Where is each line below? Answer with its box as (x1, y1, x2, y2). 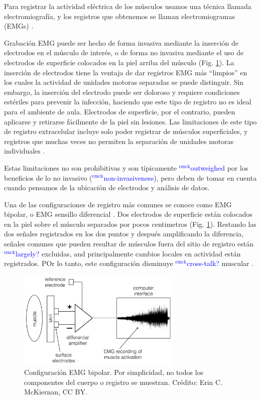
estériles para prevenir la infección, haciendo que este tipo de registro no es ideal (4, 96, 251, 107)
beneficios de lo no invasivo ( (4, 172, 92, 183)
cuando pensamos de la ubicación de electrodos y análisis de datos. (4, 182, 210, 193)
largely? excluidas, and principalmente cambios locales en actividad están (15, 248, 241, 258)
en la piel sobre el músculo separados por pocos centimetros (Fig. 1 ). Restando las (4, 218, 256, 229)
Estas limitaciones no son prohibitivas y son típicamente (4, 162, 177, 173)
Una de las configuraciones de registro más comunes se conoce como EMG (4, 199, 232, 209)
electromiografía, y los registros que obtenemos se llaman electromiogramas (4, 11, 235, 21)
